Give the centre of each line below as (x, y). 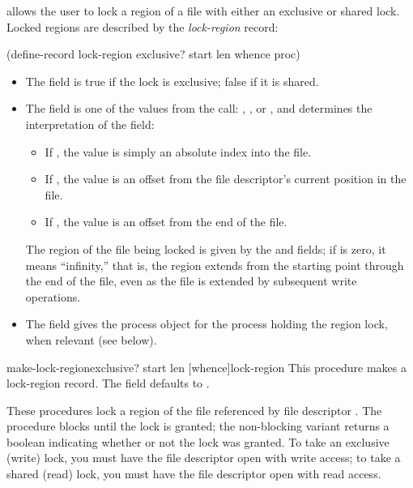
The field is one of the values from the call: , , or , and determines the (199, 108)
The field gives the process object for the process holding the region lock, (206, 324)
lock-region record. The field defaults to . (108, 383)
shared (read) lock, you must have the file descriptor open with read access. (194, 474)
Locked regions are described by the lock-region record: (143, 26)
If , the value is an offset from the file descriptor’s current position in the (226, 179)
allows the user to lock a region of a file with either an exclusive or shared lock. (203, 11)
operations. (53, 296)
